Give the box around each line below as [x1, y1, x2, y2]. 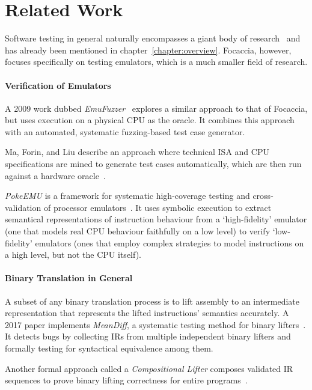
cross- [252, 189, 274, 202]
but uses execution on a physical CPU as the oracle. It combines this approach [5, 114, 295, 126]
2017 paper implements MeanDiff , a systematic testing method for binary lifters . [5, 318, 306, 331]
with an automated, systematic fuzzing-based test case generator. [5, 125, 245, 138]
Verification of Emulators [5, 79, 111, 91]
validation [5, 201, 41, 213]
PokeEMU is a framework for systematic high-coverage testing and [5, 189, 250, 202]
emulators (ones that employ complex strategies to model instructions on [35, 236, 304, 249]
